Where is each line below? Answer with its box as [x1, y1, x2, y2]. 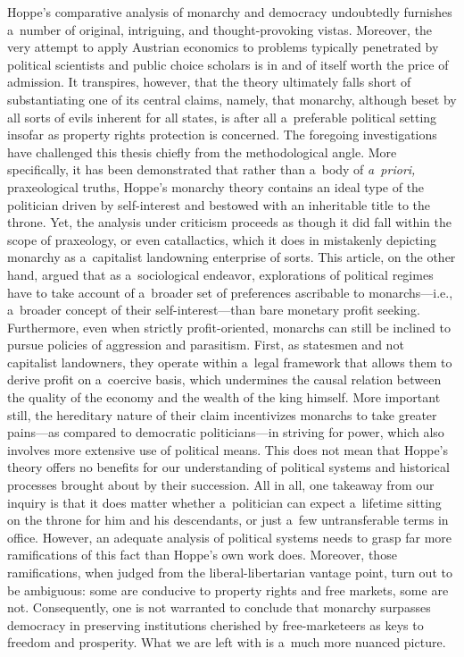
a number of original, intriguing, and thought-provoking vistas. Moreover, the [7, 20, 433, 38]
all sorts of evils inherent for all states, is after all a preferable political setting [7, 107, 437, 126]
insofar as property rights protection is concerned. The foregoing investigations [7, 125, 437, 144]
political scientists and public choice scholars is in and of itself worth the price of [7, 55, 449, 73]
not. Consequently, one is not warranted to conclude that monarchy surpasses [7, 598, 431, 617]
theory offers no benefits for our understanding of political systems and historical [7, 458, 450, 476]
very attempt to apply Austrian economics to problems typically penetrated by [7, 38, 439, 56]
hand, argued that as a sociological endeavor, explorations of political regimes [7, 265, 434, 283]
